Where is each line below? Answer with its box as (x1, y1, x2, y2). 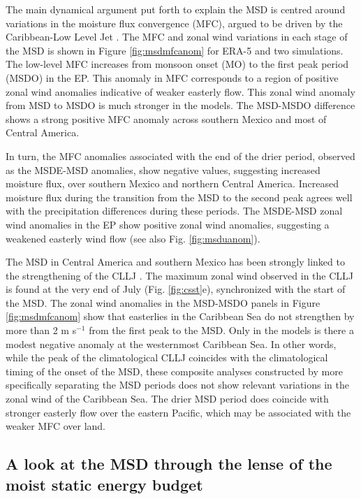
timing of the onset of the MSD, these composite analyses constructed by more (6, 363, 343, 378)
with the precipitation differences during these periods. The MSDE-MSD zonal (6, 203, 343, 218)
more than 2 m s (6, 323, 77, 338)
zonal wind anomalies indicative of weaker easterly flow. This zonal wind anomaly (6, 84, 355, 99)
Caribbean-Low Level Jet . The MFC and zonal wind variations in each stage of (6, 29, 348, 44)
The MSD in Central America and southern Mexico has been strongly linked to (6, 254, 345, 269)
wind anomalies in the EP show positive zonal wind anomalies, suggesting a (6, 217, 330, 231)
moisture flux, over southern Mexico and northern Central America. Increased (6, 176, 339, 191)
